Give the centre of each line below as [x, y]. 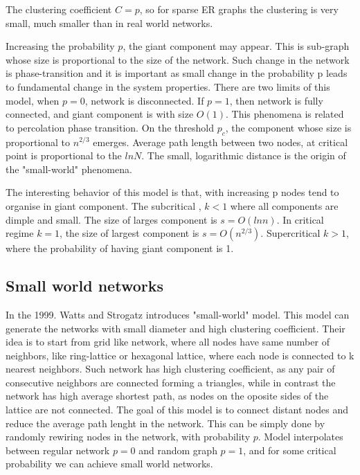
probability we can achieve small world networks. [109, 464]
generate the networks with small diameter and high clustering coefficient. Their [175, 328]
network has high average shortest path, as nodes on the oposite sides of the [167, 396]
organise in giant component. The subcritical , [103, 205]
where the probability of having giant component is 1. [120, 248]
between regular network [58, 450]
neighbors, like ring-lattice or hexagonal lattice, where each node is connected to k [180, 355]
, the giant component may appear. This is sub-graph [236, 46]
